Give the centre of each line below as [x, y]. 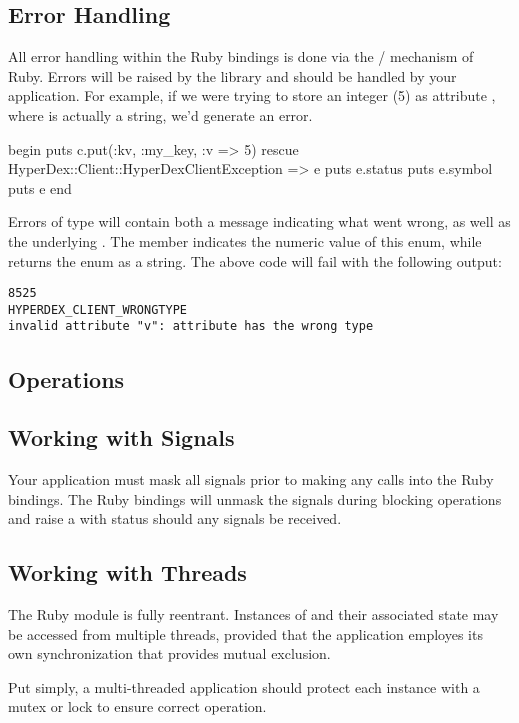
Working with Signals [121, 437]
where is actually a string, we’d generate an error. [160, 114]
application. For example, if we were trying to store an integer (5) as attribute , [252, 95]
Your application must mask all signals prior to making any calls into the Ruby [251, 479]
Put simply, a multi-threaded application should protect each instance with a [244, 686]
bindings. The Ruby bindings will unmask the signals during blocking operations [255, 498]
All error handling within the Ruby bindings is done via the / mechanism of [241, 56]
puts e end [40, 187]
